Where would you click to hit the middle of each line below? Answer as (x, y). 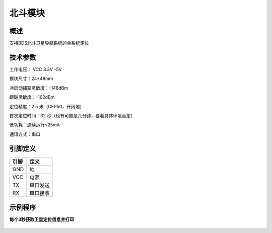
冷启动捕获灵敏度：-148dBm (39, 88)
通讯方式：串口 (25, 134)
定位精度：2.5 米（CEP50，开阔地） (47, 106)
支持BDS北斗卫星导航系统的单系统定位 (49, 43)
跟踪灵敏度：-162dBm (32, 97)
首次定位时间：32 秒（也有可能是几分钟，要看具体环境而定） (72, 115)
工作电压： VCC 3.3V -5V (36, 69)
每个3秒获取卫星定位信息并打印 (42, 219)
